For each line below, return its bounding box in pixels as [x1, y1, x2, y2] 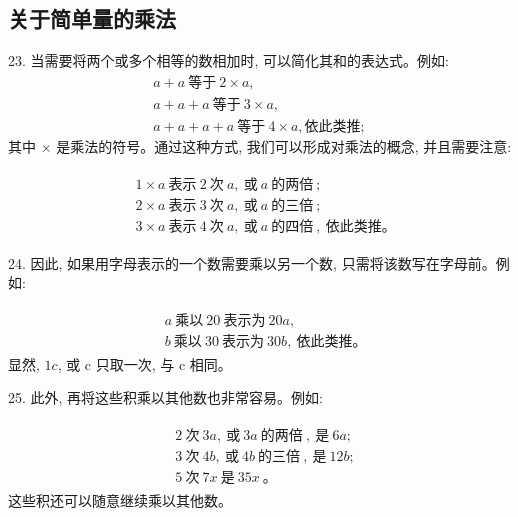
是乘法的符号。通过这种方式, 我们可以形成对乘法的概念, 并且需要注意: [56, 135, 512, 156]
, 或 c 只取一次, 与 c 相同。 [57, 353, 232, 374]
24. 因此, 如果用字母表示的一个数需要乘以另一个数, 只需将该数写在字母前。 [8, 252, 496, 273]
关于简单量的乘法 [8, 3, 176, 34]
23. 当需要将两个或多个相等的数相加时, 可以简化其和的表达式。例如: [8, 50, 449, 71]
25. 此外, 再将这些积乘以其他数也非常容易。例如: [8, 387, 323, 408]
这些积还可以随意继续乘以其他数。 [8, 490, 232, 511]
